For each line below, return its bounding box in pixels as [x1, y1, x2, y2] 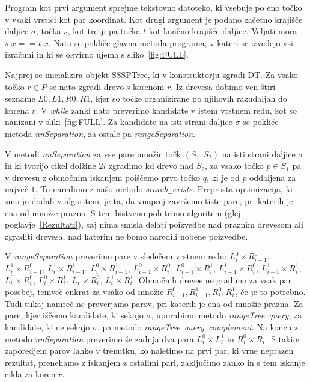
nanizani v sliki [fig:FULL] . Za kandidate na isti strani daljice [5, 115, 232, 128]
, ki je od [206, 171, 240, 183]
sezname [5, 92, 35, 105]
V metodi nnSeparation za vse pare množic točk [5, 147, 181, 160]
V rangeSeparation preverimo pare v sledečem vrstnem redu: [5, 250, 227, 262]
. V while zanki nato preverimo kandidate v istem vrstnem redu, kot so [35, 103, 297, 116]
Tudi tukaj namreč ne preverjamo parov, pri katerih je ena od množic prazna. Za [5, 297, 303, 309]
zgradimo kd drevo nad [108, 159, 194, 172]
